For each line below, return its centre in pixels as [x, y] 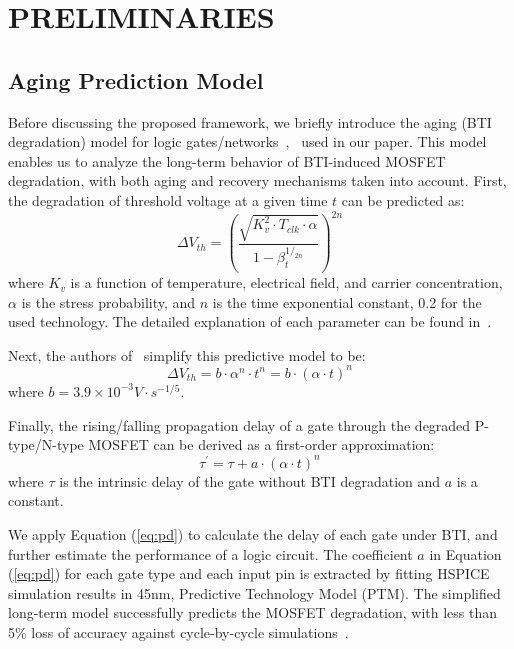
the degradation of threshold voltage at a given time [168, 199]
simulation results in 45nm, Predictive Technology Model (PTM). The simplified [254, 592]
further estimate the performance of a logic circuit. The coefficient [210, 553]
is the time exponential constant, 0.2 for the [347, 301]
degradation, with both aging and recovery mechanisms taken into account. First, [257, 180]
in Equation [465, 553]
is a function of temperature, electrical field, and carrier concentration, [286, 282]
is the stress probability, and [108, 301]
